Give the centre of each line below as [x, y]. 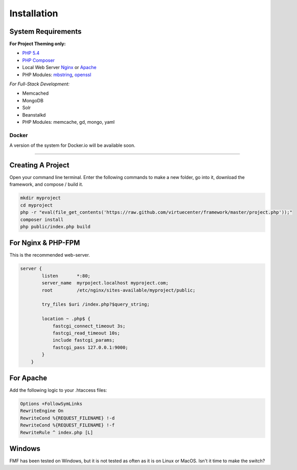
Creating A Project [39, 165]
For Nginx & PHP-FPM [45, 243]
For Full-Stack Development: [40, 84]
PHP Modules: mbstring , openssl [57, 75]
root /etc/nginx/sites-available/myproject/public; [119, 290]
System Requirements [45, 31]
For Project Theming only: [38, 44]
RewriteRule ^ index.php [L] [57, 432]
